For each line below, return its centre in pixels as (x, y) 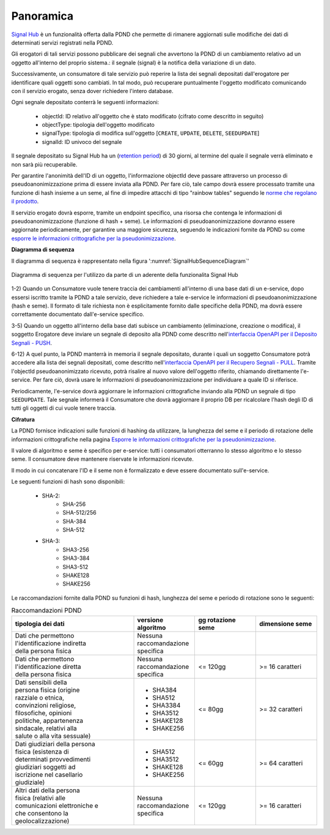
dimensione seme (285, 624)
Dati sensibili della (41, 682)
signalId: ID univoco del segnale (82, 142)
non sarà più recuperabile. (44, 164)
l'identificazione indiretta (51, 643)
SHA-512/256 (80, 513)
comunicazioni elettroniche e (57, 806)
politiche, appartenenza (49, 720)
